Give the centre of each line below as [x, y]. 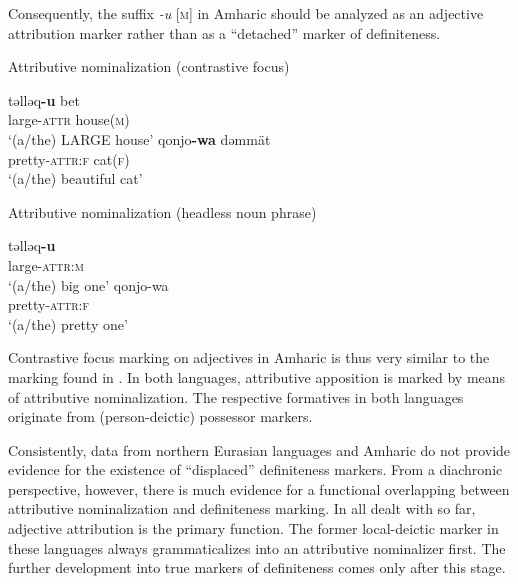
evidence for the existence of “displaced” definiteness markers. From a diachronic [255, 469]
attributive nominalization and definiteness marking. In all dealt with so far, [242, 508]
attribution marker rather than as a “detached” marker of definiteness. [224, 32]
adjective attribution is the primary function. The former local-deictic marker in [253, 528]
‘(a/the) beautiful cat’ [75, 178]
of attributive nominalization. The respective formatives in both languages [236, 396]
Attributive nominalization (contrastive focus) [149, 66]
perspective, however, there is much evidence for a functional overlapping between [259, 488]
